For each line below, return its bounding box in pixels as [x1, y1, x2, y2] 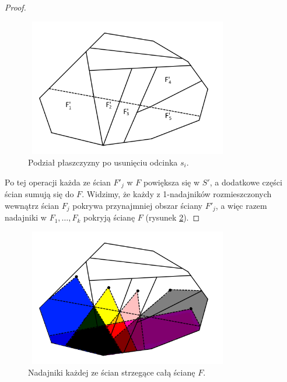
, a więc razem [215, 199, 267, 211]
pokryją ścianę [83, 211, 135, 223]
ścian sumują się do [5, 188, 74, 199]
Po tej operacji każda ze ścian [5, 175, 111, 188]
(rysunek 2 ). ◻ [145, 211, 200, 223]
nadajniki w [5, 211, 47, 223]
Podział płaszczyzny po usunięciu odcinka [28, 156, 178, 168]
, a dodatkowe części [209, 175, 282, 188]
